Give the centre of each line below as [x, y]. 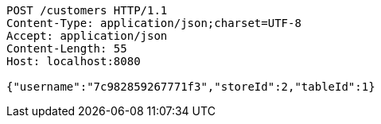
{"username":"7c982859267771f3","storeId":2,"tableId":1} [191, 87]
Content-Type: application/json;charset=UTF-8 [154, 23]
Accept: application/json [87, 36]
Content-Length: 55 [67, 48]
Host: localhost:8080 [74, 61]
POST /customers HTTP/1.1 [87, 10]
